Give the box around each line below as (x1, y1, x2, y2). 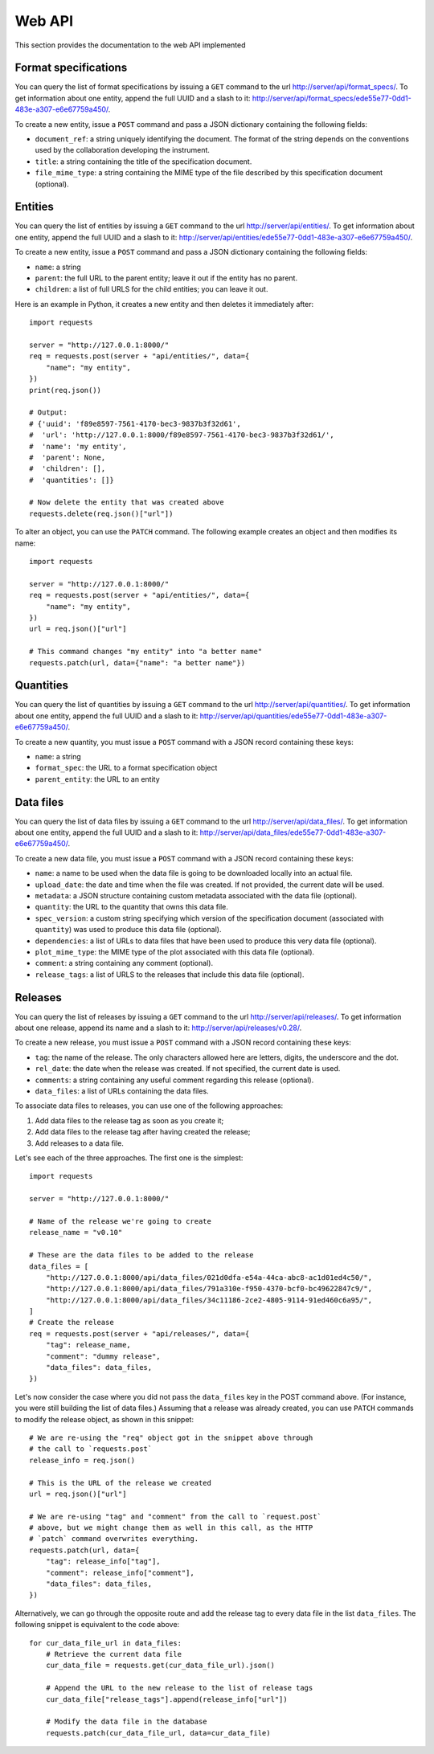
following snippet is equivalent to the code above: (14, 1620, 180, 1629)
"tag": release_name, (45, 1340, 132, 1350)
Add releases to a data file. (35, 1138, 124, 1148)
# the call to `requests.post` (29, 1445, 153, 1453)
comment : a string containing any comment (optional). (35, 959, 213, 968)
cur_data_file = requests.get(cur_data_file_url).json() (45, 1661, 275, 1670)
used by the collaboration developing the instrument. (35, 145, 211, 155)
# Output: (29, 408, 68, 417)
